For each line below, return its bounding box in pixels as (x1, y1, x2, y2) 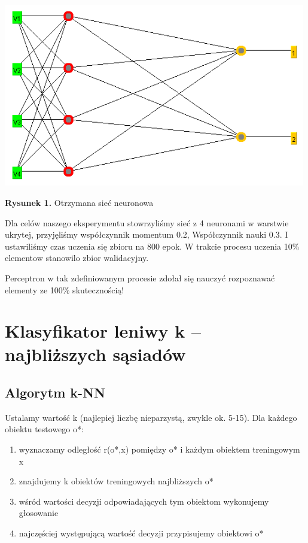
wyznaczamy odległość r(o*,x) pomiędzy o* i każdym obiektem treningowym (19, 443, 300, 456)
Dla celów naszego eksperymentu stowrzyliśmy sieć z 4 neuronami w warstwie (5, 216, 289, 229)
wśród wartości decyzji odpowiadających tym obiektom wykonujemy (19, 495, 269, 507)
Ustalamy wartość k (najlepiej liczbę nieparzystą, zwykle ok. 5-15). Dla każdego (5, 411, 297, 423)
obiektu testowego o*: (5, 423, 84, 435)
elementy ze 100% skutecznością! (5, 283, 124, 296)
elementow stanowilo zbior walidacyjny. (5, 251, 149, 264)
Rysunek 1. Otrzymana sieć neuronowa (5, 196, 154, 208)
